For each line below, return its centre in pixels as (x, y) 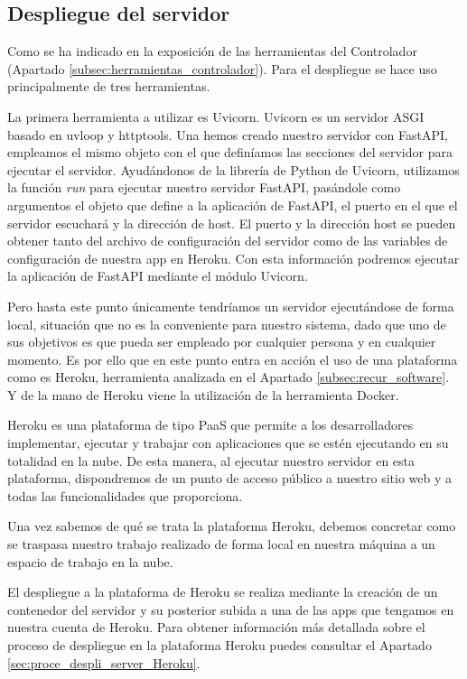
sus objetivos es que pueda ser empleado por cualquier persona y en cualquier (222, 342)
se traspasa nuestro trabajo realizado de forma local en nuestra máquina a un (221, 544)
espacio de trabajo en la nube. (90, 561)
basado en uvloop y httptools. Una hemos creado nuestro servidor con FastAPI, (228, 134)
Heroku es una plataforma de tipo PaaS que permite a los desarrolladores (210, 425)
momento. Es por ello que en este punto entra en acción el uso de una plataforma (233, 359)
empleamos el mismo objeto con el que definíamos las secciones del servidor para (230, 152)
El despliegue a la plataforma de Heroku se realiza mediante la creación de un (223, 592)
